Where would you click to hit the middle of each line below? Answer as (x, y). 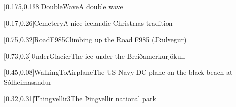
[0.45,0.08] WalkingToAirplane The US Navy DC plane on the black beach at (118, 72)
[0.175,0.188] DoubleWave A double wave (64, 6)
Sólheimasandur (28, 81)
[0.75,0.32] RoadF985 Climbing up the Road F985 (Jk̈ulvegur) (95, 39)
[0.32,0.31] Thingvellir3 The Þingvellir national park (80, 98)
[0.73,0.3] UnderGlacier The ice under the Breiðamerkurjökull (95, 55)
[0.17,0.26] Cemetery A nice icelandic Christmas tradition (88, 23)
